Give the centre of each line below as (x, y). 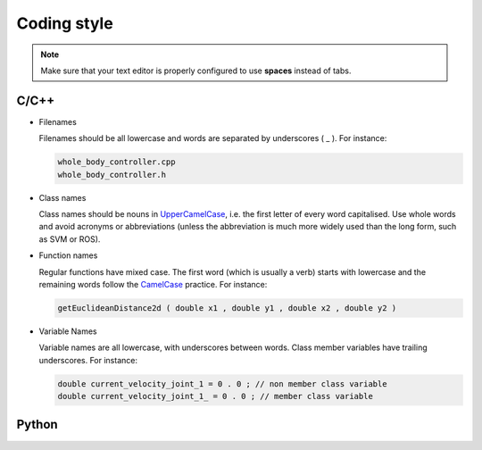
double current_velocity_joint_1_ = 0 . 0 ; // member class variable (216, 396)
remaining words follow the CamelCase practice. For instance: (153, 284)
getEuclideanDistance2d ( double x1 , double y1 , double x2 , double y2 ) (227, 308)
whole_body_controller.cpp (116, 162)
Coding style (65, 23)
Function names (68, 255)
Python (37, 425)
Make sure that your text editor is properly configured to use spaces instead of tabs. (196, 71)
